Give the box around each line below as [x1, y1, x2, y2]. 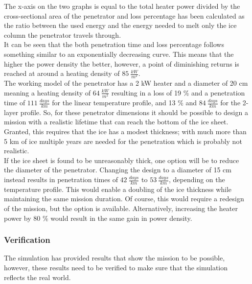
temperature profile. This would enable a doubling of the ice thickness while [4, 184, 232, 194]
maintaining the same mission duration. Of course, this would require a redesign [4, 193, 244, 204]
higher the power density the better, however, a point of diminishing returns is [4, 58, 239, 69]
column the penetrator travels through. [4, 29, 121, 40]
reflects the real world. [4, 272, 71, 282]
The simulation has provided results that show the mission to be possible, [4, 253, 225, 263]
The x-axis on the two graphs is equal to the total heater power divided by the [4, 1, 240, 11]
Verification [4, 234, 50, 246]
